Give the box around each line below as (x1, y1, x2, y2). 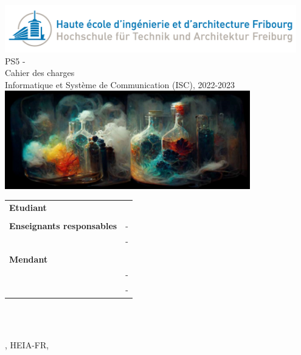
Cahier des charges (5, 66, 75, 79)
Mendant (9, 253, 48, 265)
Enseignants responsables (9, 219, 117, 232)
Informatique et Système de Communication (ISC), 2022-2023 (5, 78, 235, 91)
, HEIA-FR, (5, 338, 49, 351)
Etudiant (9, 201, 47, 213)
